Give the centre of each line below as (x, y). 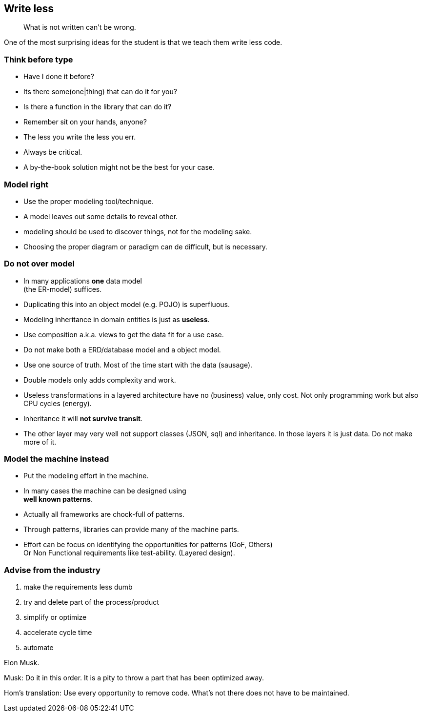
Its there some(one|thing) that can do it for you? (100, 92)
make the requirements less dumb (78, 587)
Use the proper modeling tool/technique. (89, 201)
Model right (26, 184)
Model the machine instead (57, 459)
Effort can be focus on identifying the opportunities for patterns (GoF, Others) (148, 545)
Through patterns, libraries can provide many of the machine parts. (131, 530)
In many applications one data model (83, 281)
